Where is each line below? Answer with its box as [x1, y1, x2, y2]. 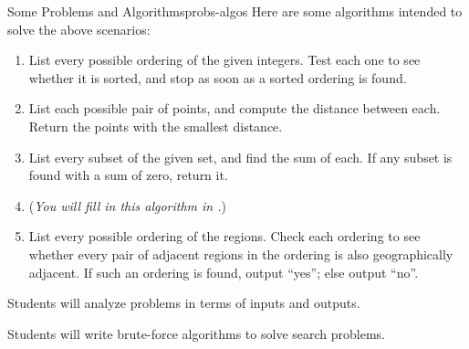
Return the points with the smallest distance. [28, 116, 283, 135]
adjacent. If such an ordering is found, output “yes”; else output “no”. [28, 262, 419, 281]
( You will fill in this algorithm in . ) [28, 196, 226, 215]
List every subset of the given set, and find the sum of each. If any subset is [28, 147, 453, 166]
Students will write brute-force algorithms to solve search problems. [7, 323, 385, 343]
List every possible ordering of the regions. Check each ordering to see [28, 227, 421, 246]
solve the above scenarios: [7, 19, 151, 38]
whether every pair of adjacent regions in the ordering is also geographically [28, 244, 453, 263]
